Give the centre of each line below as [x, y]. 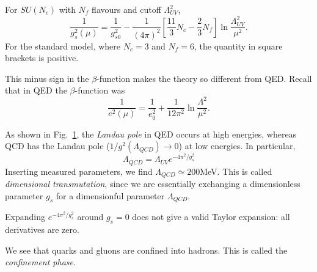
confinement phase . [40, 262]
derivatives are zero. [42, 230]
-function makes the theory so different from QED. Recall [204, 78]
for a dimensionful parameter [110, 195]
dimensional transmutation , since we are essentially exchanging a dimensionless [153, 184]
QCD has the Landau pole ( [57, 146]
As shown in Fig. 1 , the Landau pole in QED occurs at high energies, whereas [151, 134]
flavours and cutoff [126, 9]
